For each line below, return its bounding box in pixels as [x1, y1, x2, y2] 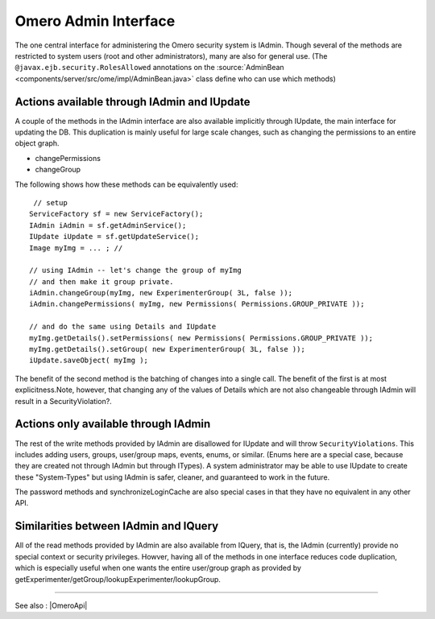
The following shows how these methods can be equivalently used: [14, 180, 238, 189]
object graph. [14, 138, 60, 148]
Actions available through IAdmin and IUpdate [14, 95, 251, 109]
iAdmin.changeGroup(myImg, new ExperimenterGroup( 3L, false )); [29, 288, 293, 298]
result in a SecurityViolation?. [14, 396, 112, 406]
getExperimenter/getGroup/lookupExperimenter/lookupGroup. [14, 574, 222, 584]
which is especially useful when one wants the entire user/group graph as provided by [14, 563, 302, 573]
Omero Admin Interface [14, 12, 176, 30]
